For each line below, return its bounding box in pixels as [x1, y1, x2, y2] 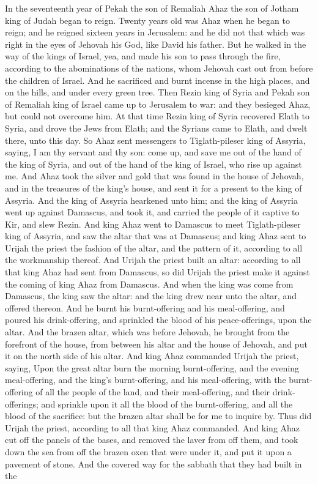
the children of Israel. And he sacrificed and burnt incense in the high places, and [5, 73, 310, 86]
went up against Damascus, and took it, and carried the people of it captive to [5, 206, 300, 218]
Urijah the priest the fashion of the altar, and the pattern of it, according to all [5, 241, 303, 254]
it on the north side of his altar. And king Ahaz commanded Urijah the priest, [5, 349, 299, 362]
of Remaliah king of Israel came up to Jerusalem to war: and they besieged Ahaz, [5, 97, 311, 110]
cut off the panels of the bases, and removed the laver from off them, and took [5, 433, 298, 446]
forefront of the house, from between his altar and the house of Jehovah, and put [5, 337, 308, 350]
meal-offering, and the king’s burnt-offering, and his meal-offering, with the [5, 373, 286, 386]
